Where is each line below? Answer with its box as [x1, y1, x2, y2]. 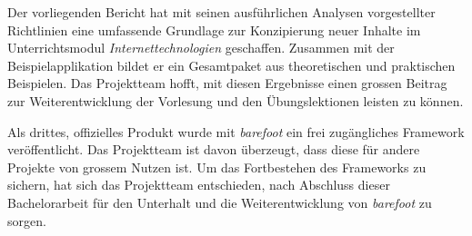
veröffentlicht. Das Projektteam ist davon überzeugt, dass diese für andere [7, 140, 420, 159]
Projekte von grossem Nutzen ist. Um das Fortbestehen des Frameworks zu [7, 157, 427, 176]
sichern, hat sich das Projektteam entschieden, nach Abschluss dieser [7, 175, 390, 194]
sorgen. [7, 211, 46, 230]
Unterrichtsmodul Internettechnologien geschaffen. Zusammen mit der [7, 38, 395, 57]
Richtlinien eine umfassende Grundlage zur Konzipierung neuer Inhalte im [7, 20, 421, 39]
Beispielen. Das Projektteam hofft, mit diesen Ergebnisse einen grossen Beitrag [7, 74, 447, 93]
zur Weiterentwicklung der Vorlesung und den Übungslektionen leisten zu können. [7, 91, 464, 110]
